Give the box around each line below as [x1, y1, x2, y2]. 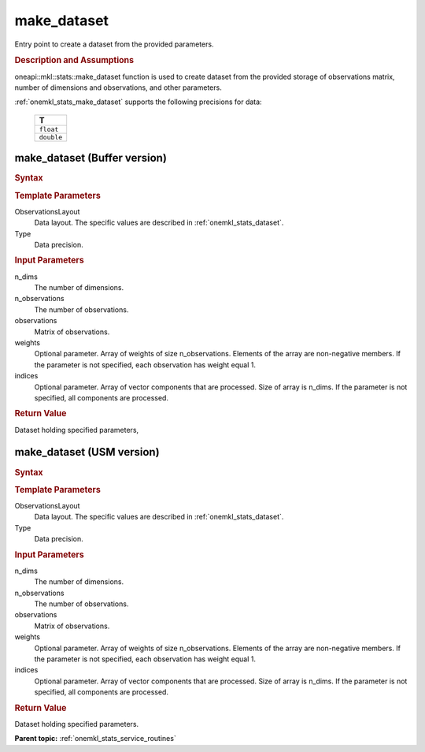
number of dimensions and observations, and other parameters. [14, 83, 222, 92]
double [39, 132, 63, 141]
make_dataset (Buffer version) [14, 151, 167, 165]
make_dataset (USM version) [14, 445, 161, 459]
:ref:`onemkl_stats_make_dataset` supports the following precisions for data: [14, 97, 263, 106]
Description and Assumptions [14, 55, 134, 66]
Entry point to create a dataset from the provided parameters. [14, 39, 214, 49]
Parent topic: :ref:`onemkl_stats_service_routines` [14, 734, 176, 743]
